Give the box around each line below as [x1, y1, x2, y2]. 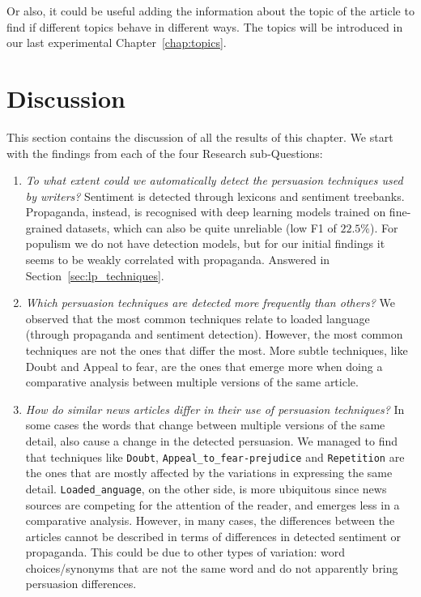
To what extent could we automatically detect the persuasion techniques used [25, 172, 403, 189]
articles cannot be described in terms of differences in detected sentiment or [25, 527, 402, 544]
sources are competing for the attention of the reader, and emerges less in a [25, 496, 400, 513]
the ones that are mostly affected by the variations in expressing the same [25, 464, 393, 481]
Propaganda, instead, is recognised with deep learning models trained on [25, 203, 386, 220]
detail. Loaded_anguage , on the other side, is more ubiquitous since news [25, 480, 387, 497]
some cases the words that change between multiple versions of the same [25, 416, 385, 433]
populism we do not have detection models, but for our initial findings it [25, 235, 385, 252]
